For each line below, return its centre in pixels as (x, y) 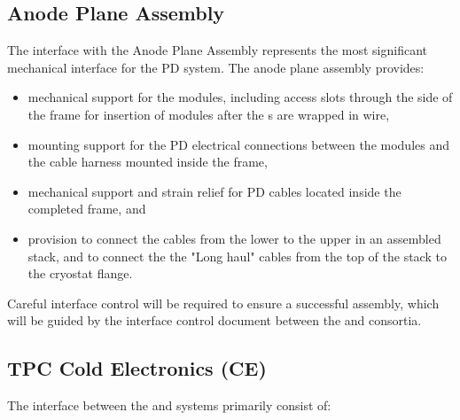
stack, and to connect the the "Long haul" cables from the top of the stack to (237, 256)
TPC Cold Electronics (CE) (137, 368)
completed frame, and (87, 209)
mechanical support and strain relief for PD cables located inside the (214, 191)
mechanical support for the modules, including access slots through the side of (240, 97)
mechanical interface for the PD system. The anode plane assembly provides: (216, 67)
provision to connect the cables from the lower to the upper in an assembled (234, 238)
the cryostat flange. (80, 273)
